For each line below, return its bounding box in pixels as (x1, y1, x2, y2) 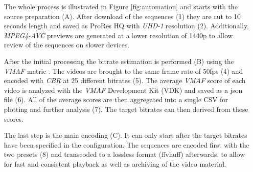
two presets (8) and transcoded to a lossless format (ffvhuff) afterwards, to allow (4, 149, 245, 159)
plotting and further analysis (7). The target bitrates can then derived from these (4, 104, 248, 114)
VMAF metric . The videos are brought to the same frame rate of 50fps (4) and (4, 65, 243, 76)
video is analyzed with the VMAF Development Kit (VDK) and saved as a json (4, 85, 243, 95)
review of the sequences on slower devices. (4, 40, 130, 50)
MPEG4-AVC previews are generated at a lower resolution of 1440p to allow (4, 30, 233, 40)
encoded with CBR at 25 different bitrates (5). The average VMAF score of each (4, 75, 246, 86)
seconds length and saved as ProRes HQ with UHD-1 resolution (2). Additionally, (4, 21, 249, 31)
